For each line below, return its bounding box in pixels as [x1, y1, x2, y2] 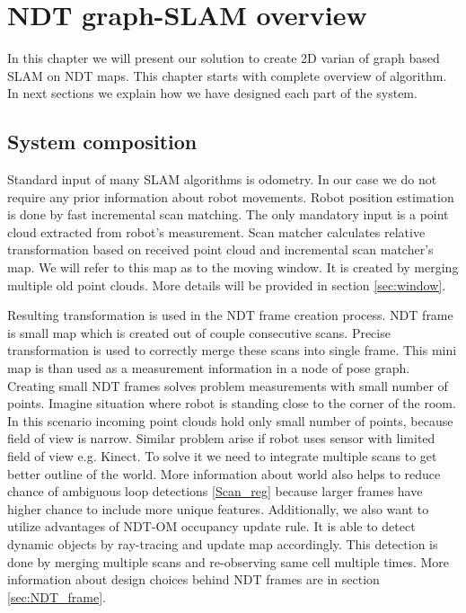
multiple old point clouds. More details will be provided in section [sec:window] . [7, 275, 446, 294]
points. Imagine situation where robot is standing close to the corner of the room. [7, 394, 456, 413]
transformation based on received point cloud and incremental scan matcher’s [7, 240, 434, 259]
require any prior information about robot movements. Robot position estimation [7, 187, 454, 206]
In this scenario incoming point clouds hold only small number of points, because [7, 411, 453, 430]
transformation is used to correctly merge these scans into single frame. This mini [7, 341, 457, 360]
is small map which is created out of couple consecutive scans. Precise [7, 323, 391, 342]
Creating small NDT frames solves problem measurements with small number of [7, 376, 448, 395]
